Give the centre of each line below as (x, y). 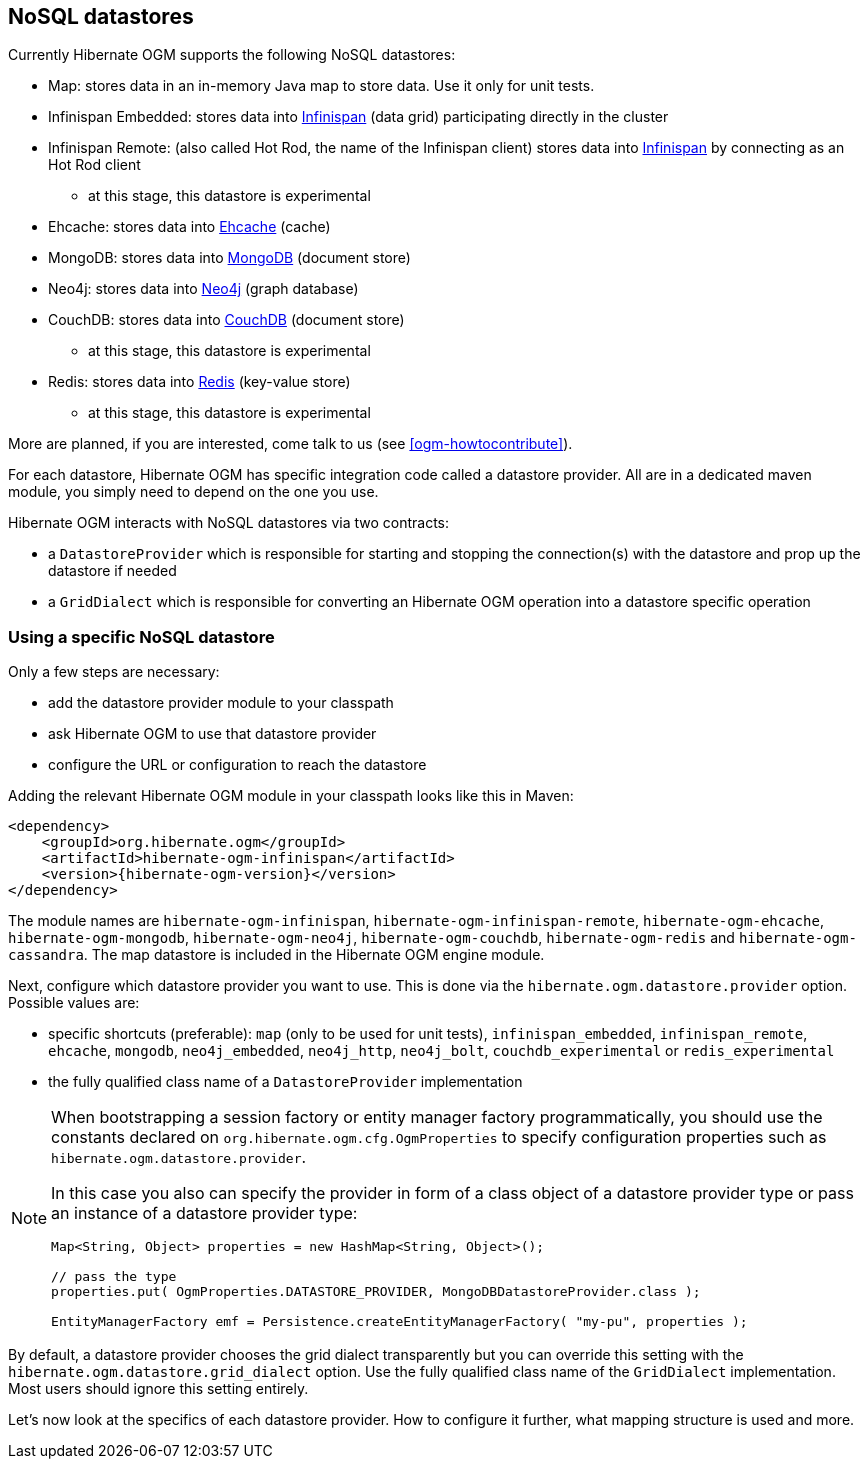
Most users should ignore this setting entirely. (158, 1389)
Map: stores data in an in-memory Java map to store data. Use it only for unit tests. (321, 86)
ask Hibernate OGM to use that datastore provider (212, 734)
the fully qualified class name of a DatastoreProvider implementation (285, 1082)
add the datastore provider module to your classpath (221, 703)
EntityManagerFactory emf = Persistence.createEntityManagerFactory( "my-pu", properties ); (399, 1322)
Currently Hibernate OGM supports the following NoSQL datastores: (232, 55)
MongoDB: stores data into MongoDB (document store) (229, 258)
